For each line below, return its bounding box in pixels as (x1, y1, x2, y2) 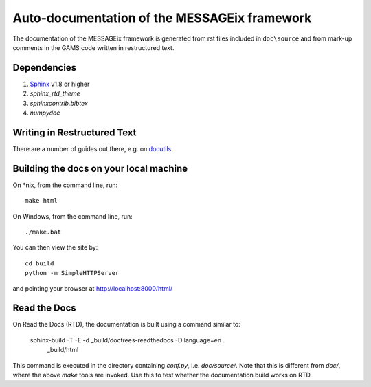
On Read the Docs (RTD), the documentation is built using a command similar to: (12, 320, 240, 329)
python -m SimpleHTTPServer (25, 269, 120, 277)
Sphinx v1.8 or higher (30, 80, 90, 88)
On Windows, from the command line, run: (12, 212, 133, 220)
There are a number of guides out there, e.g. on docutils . (12, 144, 173, 153)
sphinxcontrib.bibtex (30, 99, 89, 107)
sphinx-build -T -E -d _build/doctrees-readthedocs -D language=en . (30, 335, 225, 344)
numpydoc (30, 109, 60, 117)
